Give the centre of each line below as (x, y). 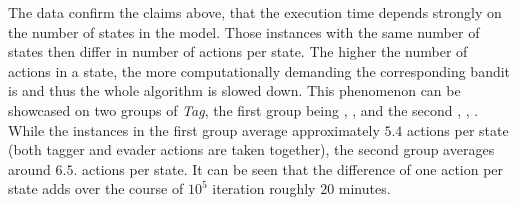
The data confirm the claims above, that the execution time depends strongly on (255, 12)
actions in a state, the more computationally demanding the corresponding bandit (259, 70)
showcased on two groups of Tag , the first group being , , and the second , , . (243, 109)
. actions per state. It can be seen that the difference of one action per (288, 168)
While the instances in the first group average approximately (194, 129)
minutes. (364, 188)
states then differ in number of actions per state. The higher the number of (238, 51)
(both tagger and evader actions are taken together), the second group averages (251, 149)
